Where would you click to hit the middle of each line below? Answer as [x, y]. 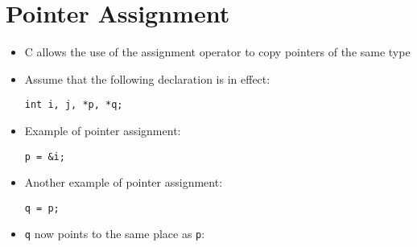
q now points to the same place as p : [115, 234]
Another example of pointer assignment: [124, 182]
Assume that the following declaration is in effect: [147, 78]
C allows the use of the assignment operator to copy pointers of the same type [217, 52]
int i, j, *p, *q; [74, 105]
